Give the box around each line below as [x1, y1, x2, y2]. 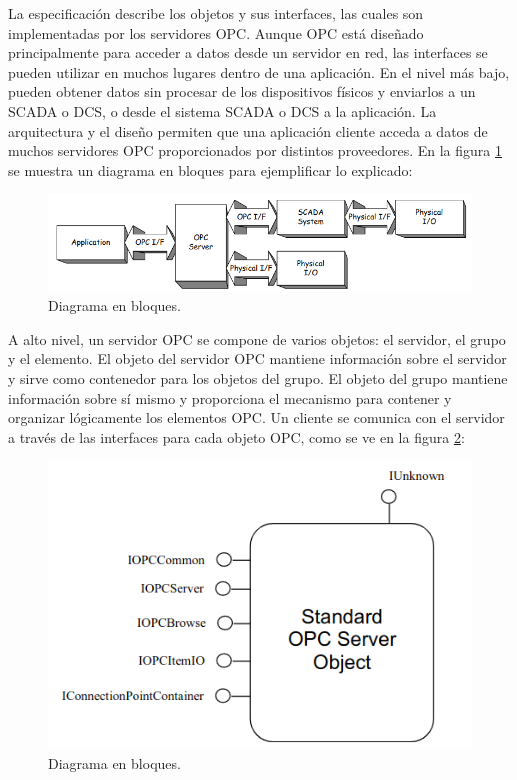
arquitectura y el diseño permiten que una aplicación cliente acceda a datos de [8, 120, 488, 141]
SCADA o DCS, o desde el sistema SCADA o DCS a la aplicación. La [8, 100, 437, 121]
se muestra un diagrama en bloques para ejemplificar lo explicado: [8, 159, 413, 180]
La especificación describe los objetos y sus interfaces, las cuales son [8, 3, 424, 23]
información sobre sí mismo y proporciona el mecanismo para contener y [8, 387, 452, 408]
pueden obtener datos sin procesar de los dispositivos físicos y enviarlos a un [8, 81, 476, 102]
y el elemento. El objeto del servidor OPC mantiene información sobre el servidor [8, 348, 507, 369]
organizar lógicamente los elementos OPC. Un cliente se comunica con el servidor [8, 407, 505, 428]
